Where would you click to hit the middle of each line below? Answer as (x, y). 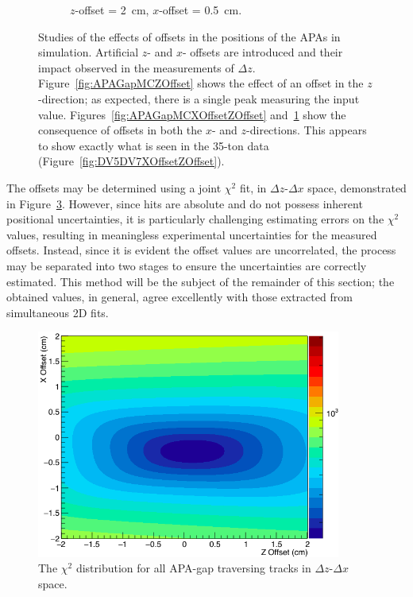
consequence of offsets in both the (120, 130)
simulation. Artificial (89, 52)
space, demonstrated (357, 187)
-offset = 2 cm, (112, 10)
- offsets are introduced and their (262, 52)
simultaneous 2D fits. (58, 312)
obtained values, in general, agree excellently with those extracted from (179, 297)
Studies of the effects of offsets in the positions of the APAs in (189, 36)
